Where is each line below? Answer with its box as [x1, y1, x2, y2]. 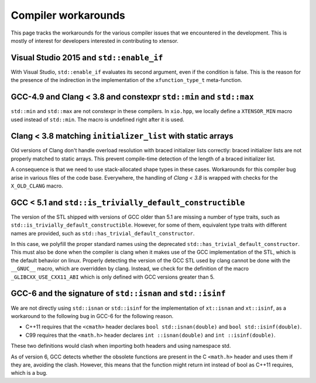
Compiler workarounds [11, 9, 125, 22]
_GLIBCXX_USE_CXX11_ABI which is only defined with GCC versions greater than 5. [11, 273, 215, 281]
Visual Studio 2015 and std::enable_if [11, 53, 163, 63]
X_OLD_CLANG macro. [11, 182, 64, 189]
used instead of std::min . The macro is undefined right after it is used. [11, 116, 184, 123]
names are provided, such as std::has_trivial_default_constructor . [11, 230, 195, 237]
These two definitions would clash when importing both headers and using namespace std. [11, 343, 231, 350]
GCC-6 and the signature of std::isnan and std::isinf [11, 289, 226, 299]
